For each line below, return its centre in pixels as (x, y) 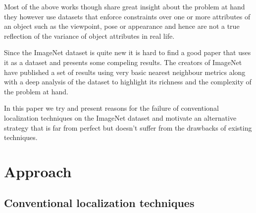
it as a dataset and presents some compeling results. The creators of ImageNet (123, 62)
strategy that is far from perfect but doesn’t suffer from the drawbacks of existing (128, 127)
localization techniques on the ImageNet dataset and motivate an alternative (120, 117)
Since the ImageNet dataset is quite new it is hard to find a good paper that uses (128, 52)
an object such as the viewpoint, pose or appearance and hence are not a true (122, 26)
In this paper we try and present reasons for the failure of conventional (111, 108)
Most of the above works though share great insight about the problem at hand (125, 6)
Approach (38, 171)
